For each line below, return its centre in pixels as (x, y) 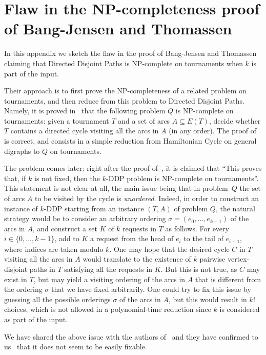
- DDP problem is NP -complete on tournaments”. (182, 178)
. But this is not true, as (199, 269)
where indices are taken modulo (54, 249)
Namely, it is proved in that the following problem (85, 111)
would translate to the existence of (137, 259)
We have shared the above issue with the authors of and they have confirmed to (131, 336)
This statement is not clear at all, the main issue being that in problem (116, 188)
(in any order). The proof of (213, 131)
